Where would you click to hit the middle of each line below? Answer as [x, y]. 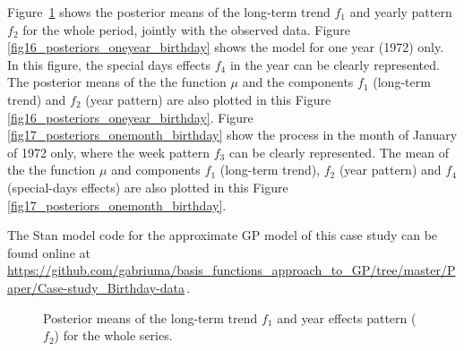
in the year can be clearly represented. [335, 64]
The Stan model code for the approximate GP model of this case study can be [223, 235]
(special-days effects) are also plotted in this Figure [148, 187]
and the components [298, 82]
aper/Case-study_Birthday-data [96, 287]
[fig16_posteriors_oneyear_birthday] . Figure [130, 117]
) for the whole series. [113, 335]
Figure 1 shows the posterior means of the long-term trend [169, 12]
